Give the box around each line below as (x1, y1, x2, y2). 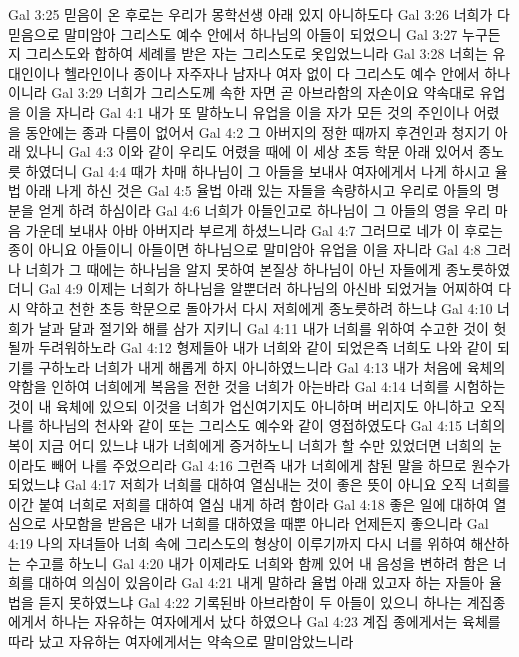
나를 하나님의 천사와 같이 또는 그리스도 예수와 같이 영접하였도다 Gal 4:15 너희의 (8, 415, 506, 436)
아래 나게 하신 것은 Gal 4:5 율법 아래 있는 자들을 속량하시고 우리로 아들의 (25, 180, 482, 201)
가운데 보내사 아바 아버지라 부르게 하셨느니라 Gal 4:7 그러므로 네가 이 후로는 (25, 219, 503, 240)
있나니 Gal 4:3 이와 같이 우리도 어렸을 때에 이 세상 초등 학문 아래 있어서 (25, 141, 474, 162)
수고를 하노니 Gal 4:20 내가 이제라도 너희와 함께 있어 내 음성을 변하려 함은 (25, 552, 489, 573)
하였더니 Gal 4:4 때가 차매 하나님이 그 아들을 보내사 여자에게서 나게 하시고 (25, 160, 491, 181)
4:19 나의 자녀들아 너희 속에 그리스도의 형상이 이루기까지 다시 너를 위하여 (8, 533, 466, 554)
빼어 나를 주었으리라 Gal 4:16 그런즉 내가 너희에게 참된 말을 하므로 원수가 (51, 454, 510, 475)
